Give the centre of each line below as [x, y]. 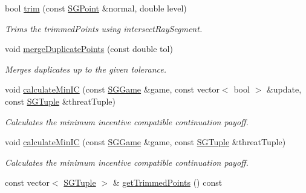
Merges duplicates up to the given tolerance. [86, 69]
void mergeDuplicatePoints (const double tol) [89, 49]
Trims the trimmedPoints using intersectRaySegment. [104, 28]
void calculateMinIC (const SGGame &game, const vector [112, 89]
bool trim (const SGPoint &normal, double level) [96, 8]
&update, [284, 89]
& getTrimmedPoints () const [168, 182]
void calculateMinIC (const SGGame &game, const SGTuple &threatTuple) [145, 142]
